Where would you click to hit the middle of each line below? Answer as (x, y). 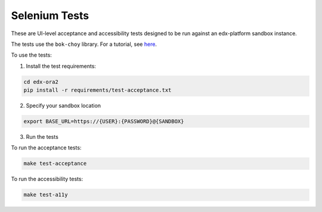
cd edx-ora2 (41, 82)
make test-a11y (46, 195)
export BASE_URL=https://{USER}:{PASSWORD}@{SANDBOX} (104, 121)
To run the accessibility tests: (47, 179)
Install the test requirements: (61, 66)
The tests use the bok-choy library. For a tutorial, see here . (84, 44)
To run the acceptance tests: (46, 148)
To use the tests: (31, 55)
